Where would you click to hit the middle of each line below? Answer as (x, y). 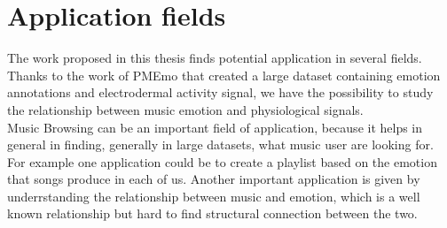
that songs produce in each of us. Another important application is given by (214, 179)
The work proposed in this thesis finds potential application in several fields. (215, 58)
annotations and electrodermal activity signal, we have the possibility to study (220, 92)
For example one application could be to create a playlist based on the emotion (222, 161)
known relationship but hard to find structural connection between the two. (212, 213)
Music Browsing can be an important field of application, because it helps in (215, 127)
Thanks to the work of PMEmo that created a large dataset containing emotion (224, 75)
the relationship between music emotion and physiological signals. (185, 109)
